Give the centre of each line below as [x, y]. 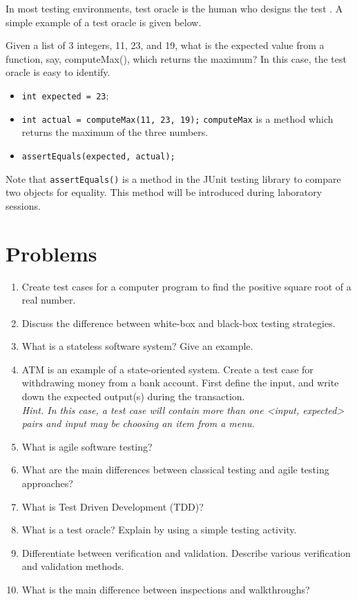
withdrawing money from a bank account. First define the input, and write [180, 383]
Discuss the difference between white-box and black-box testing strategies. [178, 323]
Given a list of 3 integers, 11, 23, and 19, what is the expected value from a [165, 45]
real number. [49, 300]
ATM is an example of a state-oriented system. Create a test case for [167, 369]
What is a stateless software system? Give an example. [137, 346]
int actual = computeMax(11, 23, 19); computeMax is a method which [177, 118]
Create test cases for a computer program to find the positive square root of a [186, 286]
